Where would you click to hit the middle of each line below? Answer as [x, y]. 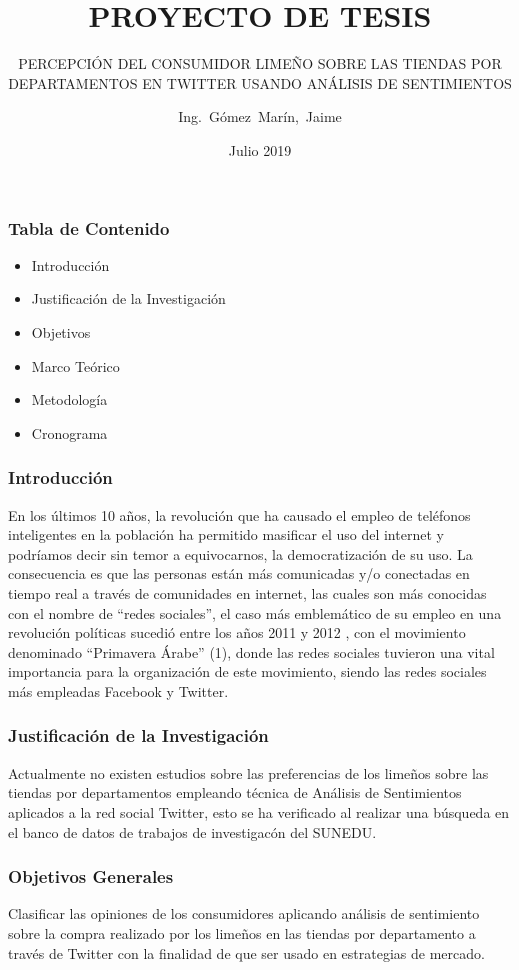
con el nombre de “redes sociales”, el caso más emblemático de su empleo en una [255, 612]
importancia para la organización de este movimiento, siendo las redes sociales [247, 671]
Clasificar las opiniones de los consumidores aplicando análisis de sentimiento [244, 913]
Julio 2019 [260, 149]
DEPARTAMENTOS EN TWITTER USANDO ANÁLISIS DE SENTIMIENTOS [260, 82]
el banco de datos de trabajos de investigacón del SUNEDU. [192, 831]
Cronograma [69, 432]
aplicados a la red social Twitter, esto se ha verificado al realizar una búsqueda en [259, 811]
